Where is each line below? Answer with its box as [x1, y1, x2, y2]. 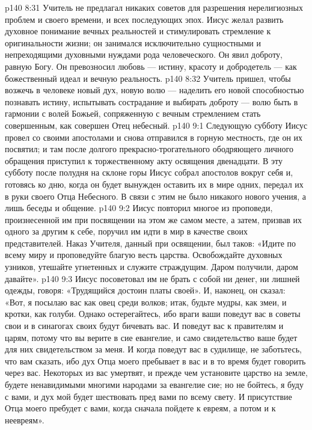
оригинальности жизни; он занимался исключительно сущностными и [5, 36, 261, 49]
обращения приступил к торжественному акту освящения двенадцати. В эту [5, 154, 283, 167]
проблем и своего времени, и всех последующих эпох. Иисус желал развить [5, 13, 284, 25]
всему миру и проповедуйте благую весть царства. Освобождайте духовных [5, 248, 283, 261]
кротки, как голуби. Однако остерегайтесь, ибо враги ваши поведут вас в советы [5, 307, 301, 320]
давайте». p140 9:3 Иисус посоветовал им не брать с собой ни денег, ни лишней [5, 272, 300, 284]
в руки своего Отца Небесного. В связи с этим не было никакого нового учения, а [5, 189, 307, 202]
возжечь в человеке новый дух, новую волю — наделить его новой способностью [5, 84, 304, 96]
